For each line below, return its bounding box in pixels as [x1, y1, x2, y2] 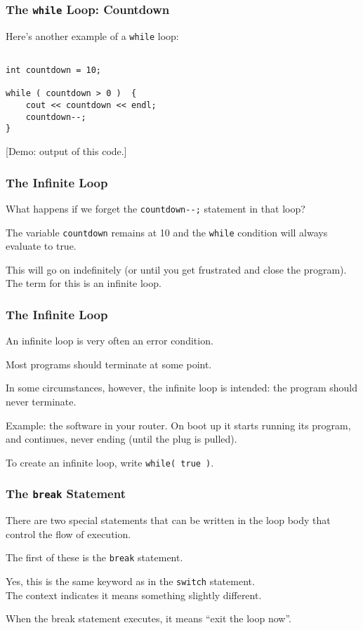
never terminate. [6, 394, 77, 408]
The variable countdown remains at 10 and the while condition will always [6, 224, 328, 239]
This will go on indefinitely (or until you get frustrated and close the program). [6, 262, 347, 276]
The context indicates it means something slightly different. [6, 587, 262, 602]
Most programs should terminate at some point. [6, 356, 212, 371]
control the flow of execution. [6, 526, 131, 541]
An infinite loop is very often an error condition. [6, 333, 213, 348]
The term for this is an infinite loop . [6, 276, 161, 290]
